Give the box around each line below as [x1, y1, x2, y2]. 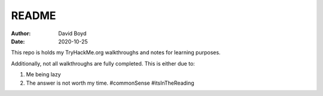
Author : [11, 30, 31, 37]
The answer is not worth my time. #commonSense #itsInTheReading [26, 79, 194, 86]
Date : [11, 38, 25, 45]
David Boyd [58, 30, 87, 37]
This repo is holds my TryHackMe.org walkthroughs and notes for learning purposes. [11, 49, 221, 56]
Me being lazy [26, 71, 61, 78]
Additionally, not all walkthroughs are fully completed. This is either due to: [11, 60, 196, 67]
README [11, 9, 56, 22]
